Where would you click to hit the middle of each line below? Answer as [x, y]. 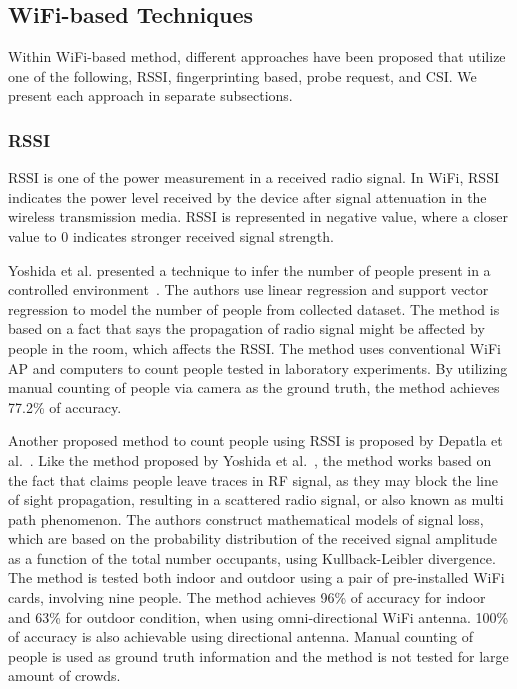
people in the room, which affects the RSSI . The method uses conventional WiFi [254, 347]
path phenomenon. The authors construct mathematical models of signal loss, [246, 518]
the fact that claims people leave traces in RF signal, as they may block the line [253, 479]
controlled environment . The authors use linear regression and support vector [248, 289]
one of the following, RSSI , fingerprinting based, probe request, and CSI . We [242, 75]
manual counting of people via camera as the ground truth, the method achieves [254, 387]
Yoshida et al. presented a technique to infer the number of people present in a [249, 269]
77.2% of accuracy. [65, 406]
